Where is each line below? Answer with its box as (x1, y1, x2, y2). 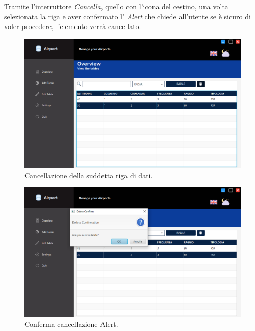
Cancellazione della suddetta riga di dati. (24, 170, 153, 180)
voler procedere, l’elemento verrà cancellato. (4, 21, 141, 32)
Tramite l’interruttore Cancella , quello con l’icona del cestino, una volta (4, 1, 228, 11)
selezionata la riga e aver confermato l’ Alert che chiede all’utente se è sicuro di (4, 11, 251, 21)
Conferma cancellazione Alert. (24, 319, 118, 329)
